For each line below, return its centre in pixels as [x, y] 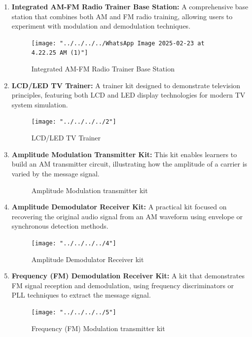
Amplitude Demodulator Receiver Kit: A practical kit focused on [119, 207]
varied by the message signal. [55, 173]
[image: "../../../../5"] [74, 312]
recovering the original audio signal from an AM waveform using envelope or [127, 216]
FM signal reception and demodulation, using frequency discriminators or [123, 285]
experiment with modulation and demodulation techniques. [101, 26]
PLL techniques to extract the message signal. [81, 295]
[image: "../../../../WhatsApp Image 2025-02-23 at [118, 43]
